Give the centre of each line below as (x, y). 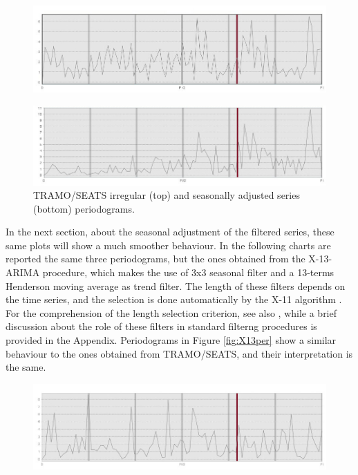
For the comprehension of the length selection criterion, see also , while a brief (171, 312)
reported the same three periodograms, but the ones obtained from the (156, 259)
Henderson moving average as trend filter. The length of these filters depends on (176, 285)
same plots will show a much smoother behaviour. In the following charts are (168, 245)
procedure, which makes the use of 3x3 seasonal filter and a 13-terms (188, 272)
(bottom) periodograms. (84, 208)
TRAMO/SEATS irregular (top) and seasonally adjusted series (167, 195)
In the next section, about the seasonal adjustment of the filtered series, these (170, 232)
